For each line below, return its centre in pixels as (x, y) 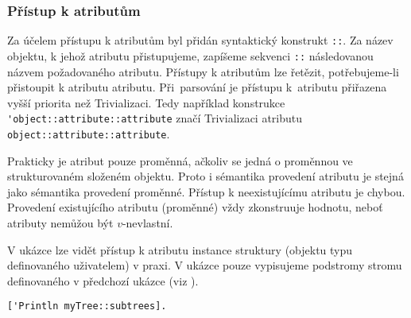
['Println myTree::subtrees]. (87, 306)
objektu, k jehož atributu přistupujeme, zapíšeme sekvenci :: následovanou (190, 55)
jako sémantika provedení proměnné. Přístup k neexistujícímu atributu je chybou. (206, 191)
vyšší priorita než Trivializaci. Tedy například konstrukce (146, 102)
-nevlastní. (147, 223)
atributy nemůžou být (60, 223)
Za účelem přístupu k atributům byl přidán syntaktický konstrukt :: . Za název (200, 40)
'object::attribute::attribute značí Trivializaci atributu (155, 118)
